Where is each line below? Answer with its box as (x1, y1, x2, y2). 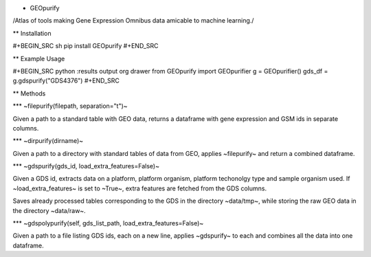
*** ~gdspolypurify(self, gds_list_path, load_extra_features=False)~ (12, 219, 204, 227)
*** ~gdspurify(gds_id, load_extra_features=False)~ (12, 162, 159, 170)
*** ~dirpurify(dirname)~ (12, 137, 84, 145)
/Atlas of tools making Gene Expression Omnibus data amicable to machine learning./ (12, 16, 254, 25)
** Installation (12, 29, 52, 37)
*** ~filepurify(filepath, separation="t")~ (12, 102, 128, 110)
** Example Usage (12, 54, 65, 63)
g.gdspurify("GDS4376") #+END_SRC (12, 76, 120, 85)
